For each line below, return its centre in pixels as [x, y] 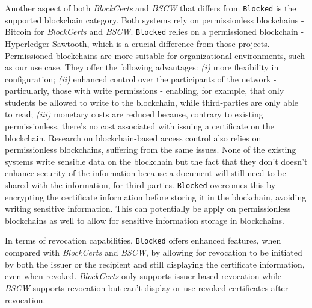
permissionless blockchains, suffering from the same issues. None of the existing [151, 149]
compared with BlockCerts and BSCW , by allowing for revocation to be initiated [154, 252]
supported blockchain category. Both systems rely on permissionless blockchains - [154, 20]
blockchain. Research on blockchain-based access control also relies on [133, 137]
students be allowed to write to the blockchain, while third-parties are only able [152, 102]
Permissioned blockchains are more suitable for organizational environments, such [155, 55]
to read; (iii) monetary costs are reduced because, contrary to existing [134, 114]
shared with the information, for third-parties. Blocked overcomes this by [140, 185]
